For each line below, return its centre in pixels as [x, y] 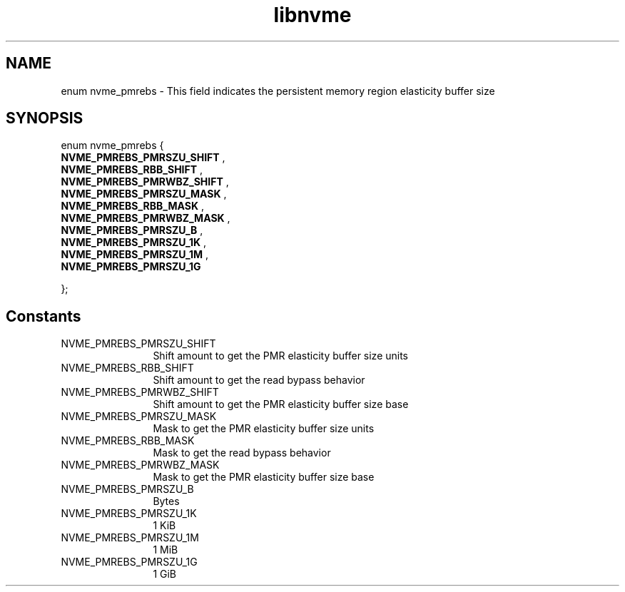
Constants [44, 316]
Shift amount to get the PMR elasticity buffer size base [281, 404]
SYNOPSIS [45, 118]
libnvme [312, 15]
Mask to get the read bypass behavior [242, 453]
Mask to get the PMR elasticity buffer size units [264, 429]
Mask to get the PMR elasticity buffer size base [264, 477]
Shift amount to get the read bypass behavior [259, 380]
